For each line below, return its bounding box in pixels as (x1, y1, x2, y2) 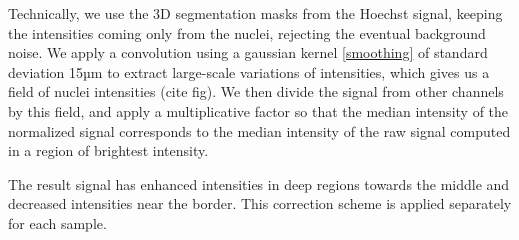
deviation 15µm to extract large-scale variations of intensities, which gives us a (8, 61, 490, 82)
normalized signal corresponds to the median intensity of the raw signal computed (8, 120, 511, 141)
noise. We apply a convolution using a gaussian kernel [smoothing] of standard (8, 42, 488, 63)
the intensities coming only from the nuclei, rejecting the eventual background (8, 22, 486, 43)
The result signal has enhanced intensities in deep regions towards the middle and (8, 173, 510, 194)
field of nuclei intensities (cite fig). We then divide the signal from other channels (8, 81, 504, 102)
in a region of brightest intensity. (8, 140, 209, 161)
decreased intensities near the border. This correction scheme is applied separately (8, 193, 512, 214)
